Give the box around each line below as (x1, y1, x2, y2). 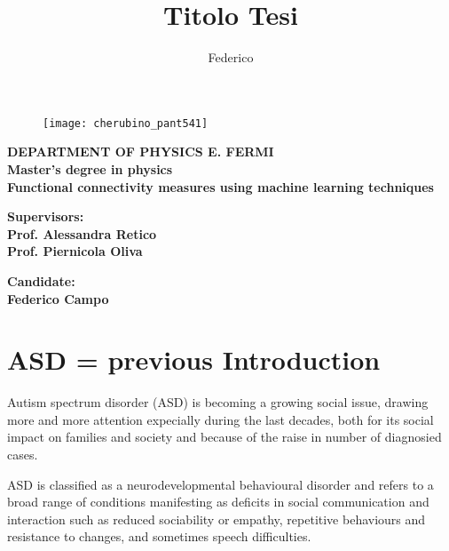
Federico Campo (7, 289, 109, 307)
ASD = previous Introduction (7, 341, 381, 378)
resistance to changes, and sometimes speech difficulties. (7, 527, 311, 546)
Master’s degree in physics (7, 159, 173, 178)
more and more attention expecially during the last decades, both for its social (7, 410, 434, 428)
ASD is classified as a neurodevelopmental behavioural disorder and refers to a (7, 475, 434, 493)
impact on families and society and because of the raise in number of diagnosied (7, 427, 442, 446)
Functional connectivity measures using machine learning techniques (7, 177, 434, 196)
